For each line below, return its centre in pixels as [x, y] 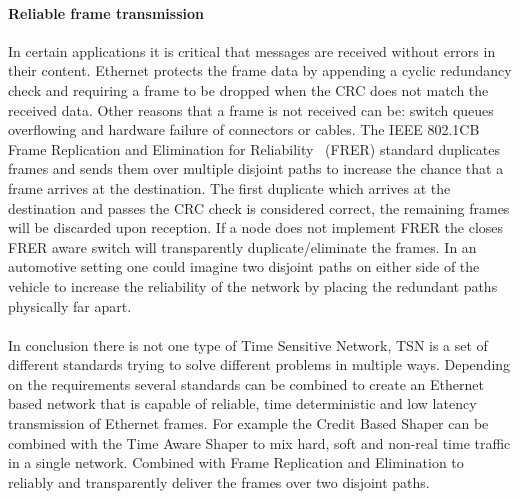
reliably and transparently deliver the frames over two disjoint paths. [219, 481]
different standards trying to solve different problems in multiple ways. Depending [259, 364]
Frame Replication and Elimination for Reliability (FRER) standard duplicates [254, 148]
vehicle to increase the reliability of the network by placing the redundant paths [253, 285]
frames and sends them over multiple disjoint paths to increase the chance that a [256, 168]
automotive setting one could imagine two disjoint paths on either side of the [244, 266]
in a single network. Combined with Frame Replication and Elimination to [236, 462]
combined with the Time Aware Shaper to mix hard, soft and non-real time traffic [259, 442]
